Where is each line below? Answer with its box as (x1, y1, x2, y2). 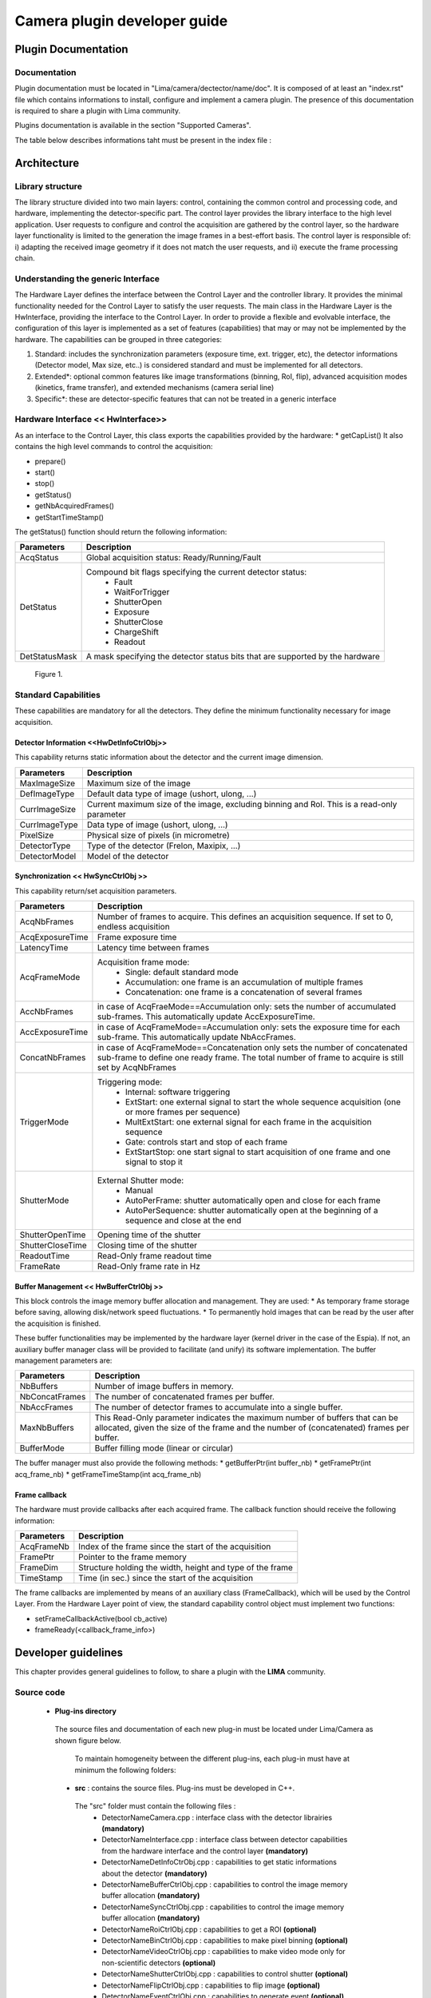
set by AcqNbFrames (97, 1062, 177, 1073)
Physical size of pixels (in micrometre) (86, 830, 231, 841)
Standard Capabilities (14, 690, 101, 701)
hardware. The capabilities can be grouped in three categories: (14, 334, 223, 344)
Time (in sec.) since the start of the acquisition (78, 1572, 254, 1583)
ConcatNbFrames (19, 1052, 86, 1063)
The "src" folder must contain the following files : (74, 1801, 236, 1811)
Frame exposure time (97, 932, 177, 942)
